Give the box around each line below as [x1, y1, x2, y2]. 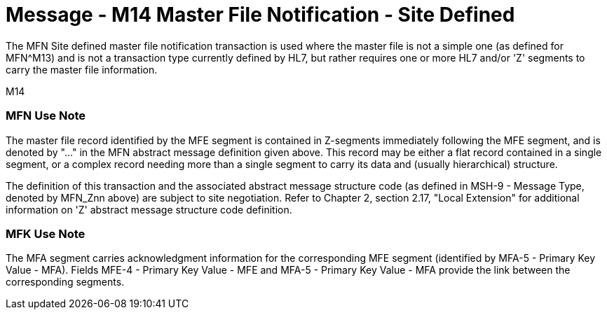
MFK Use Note [6, 226, 86, 241]
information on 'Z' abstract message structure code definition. [6, 203, 292, 216]
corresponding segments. [6, 276, 125, 288]
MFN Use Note [6, 108, 86, 123]
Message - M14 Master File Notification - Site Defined [6, 3, 515, 27]
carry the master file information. [6, 63, 158, 76]
